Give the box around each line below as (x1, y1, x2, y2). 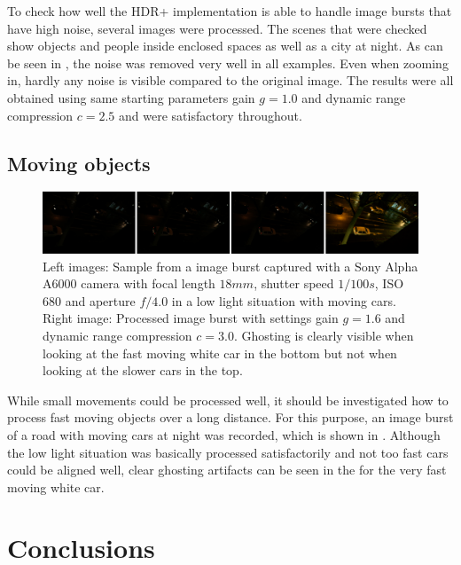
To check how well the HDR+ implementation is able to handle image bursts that (7, 2, 452, 20)
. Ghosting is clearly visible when (233, 326, 414, 344)
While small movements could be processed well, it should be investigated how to (7, 390, 449, 409)
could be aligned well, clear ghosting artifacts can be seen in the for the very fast (7, 460, 447, 479)
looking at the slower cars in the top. (43, 361, 243, 380)
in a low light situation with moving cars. (171, 291, 396, 310)
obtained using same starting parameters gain (7, 88, 255, 106)
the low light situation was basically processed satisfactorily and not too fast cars (7, 443, 449, 461)
